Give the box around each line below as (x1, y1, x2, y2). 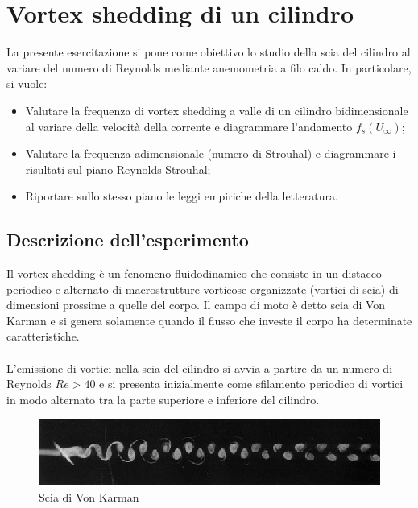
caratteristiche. (6, 328, 80, 345)
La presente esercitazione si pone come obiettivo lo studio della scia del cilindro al (6, 43, 411, 60)
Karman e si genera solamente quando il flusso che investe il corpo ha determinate (6, 312, 412, 328)
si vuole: (6, 75, 48, 92)
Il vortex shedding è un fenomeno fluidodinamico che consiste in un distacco (6, 265, 382, 282)
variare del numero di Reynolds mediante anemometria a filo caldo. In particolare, (6, 59, 412, 76)
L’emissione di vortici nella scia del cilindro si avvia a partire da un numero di (6, 359, 393, 376)
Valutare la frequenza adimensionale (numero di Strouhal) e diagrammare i (25, 145, 396, 162)
